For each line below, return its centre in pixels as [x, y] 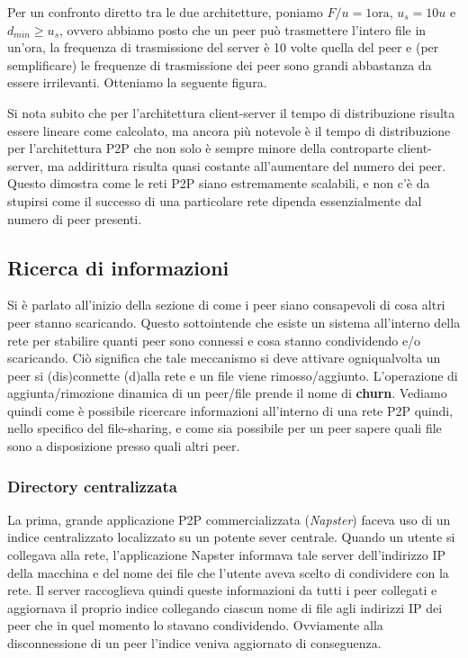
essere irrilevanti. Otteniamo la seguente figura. [137, 82]
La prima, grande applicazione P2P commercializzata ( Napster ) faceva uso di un [229, 519]
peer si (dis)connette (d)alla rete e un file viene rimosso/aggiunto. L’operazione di [233, 375]
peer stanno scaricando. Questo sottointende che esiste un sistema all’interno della [234, 322]
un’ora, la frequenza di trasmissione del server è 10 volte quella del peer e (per [223, 47]
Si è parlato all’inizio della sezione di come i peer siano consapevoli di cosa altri [226, 305]
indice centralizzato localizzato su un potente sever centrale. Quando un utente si [231, 537]
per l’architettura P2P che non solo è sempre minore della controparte [201, 148]
